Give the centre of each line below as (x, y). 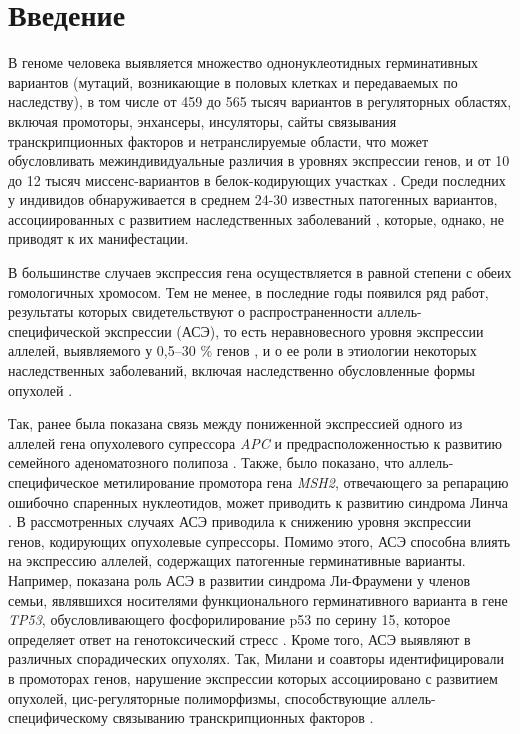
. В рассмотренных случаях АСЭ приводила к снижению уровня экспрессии (240, 521)
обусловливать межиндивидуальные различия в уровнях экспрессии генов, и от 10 (259, 160)
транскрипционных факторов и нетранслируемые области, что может (218, 140)
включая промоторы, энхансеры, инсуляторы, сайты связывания (202, 120)
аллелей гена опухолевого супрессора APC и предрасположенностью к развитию (255, 442)
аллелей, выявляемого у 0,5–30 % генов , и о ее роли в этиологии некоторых (242, 350)
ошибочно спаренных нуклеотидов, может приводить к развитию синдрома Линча (258, 501)
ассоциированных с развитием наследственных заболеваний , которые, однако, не (256, 218)
